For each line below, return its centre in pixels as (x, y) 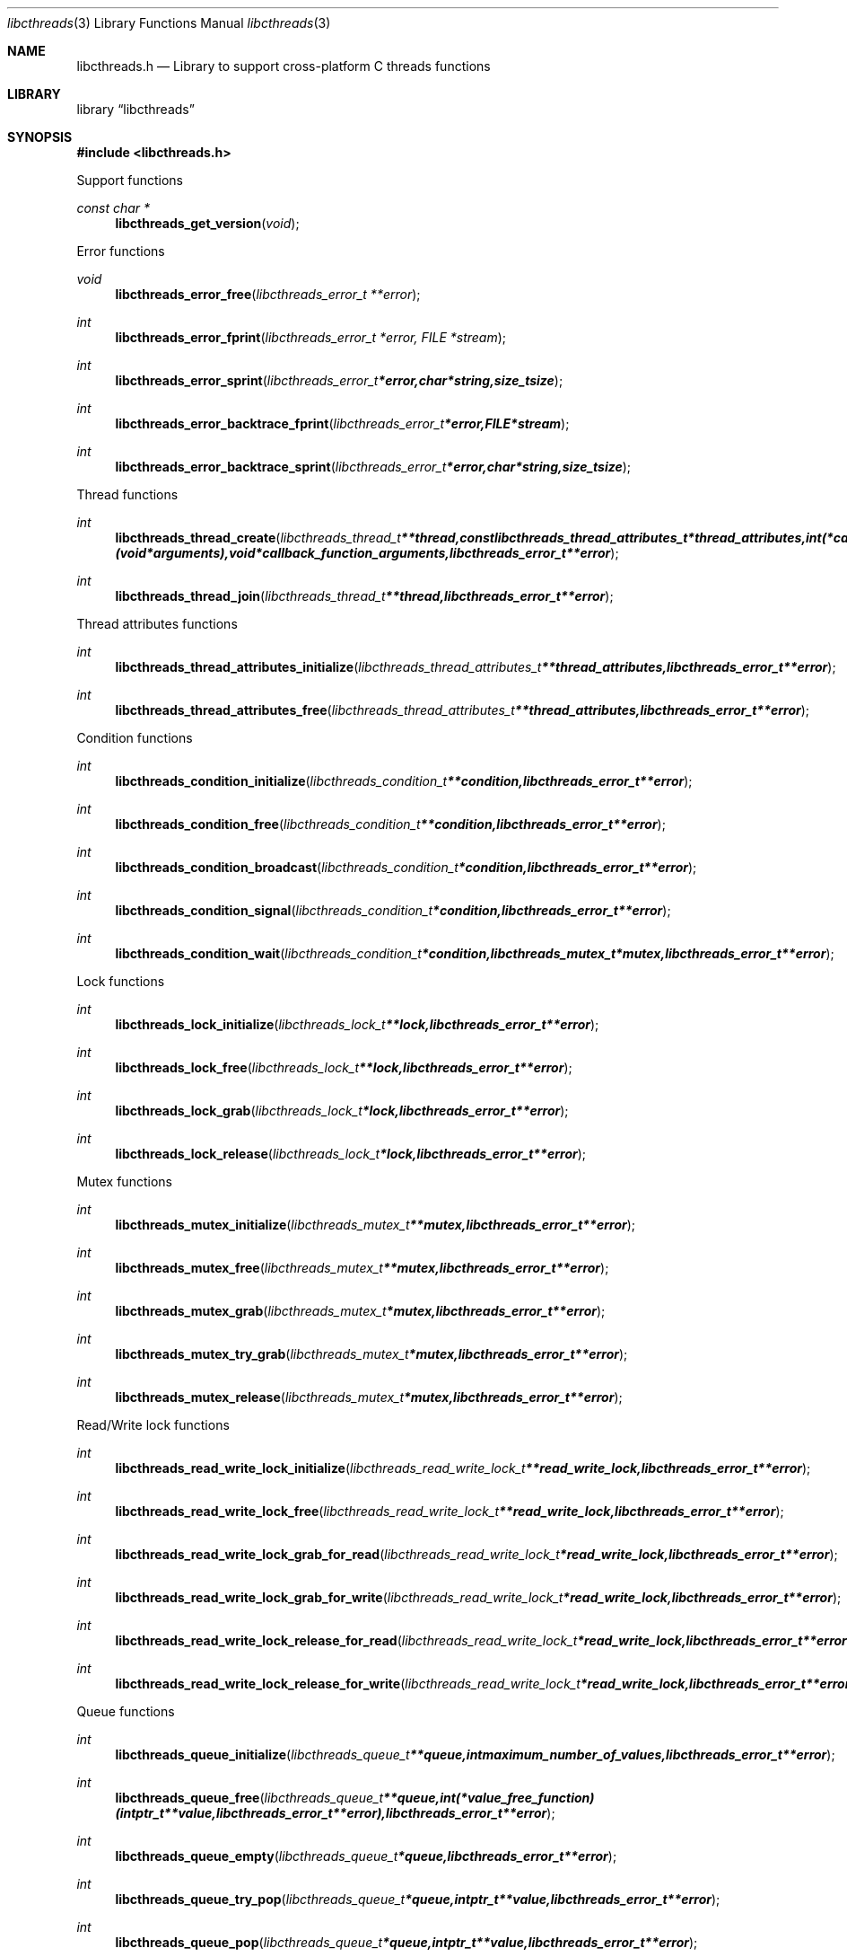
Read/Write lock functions (153, 1425)
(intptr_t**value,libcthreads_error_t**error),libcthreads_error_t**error (331, 1813)
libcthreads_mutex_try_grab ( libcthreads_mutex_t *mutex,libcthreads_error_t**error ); (371, 1354)
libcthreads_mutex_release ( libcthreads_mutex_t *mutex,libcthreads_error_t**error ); (369, 1397)
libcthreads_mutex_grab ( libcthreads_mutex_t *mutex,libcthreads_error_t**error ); (360, 1311)
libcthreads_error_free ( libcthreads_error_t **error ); (268, 294)
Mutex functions (124, 1181)
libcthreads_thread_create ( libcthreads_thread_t (258, 538)
